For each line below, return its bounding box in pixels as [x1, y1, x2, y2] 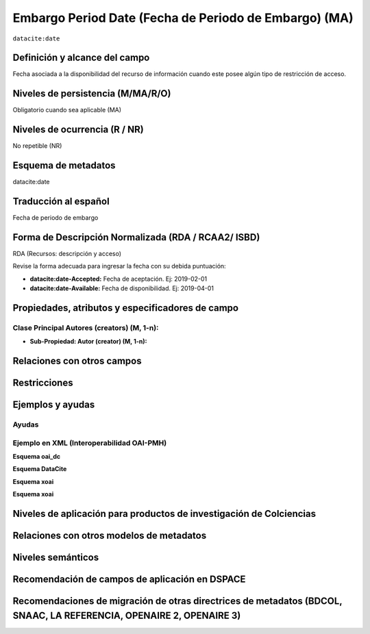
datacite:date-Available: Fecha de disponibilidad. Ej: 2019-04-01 [29, 284, 214, 292]
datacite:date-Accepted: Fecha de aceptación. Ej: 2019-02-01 [29, 275, 208, 283]
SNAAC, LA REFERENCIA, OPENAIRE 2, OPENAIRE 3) [12, 609, 241, 621]
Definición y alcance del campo [12, 52, 150, 64]
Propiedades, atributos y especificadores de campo [12, 302, 239, 314]
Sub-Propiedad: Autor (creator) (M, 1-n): [29, 338, 147, 346]
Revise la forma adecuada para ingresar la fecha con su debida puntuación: [12, 262, 226, 270]
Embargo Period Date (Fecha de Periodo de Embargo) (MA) [12, 10, 354, 25]
